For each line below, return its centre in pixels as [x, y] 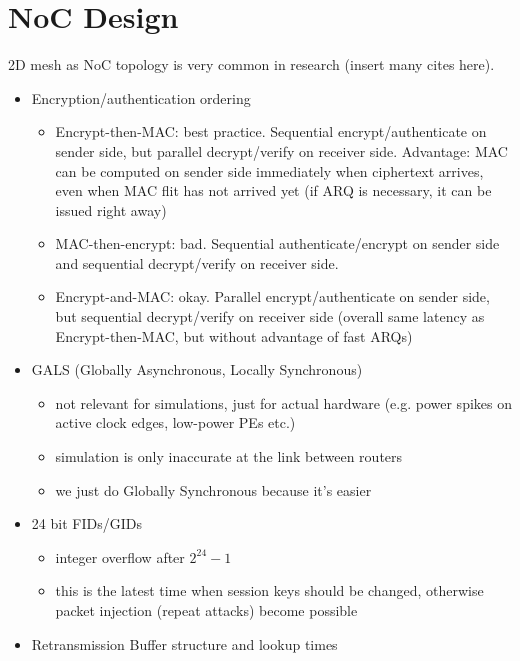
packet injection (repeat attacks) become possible [206, 610]
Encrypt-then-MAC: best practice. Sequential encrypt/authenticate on [271, 131]
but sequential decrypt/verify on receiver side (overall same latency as [270, 316]
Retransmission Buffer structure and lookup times [184, 643]
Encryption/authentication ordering [141, 97]
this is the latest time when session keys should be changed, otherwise [269, 590]
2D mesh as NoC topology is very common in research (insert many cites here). [251, 64]
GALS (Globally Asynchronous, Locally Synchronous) [197, 369]
